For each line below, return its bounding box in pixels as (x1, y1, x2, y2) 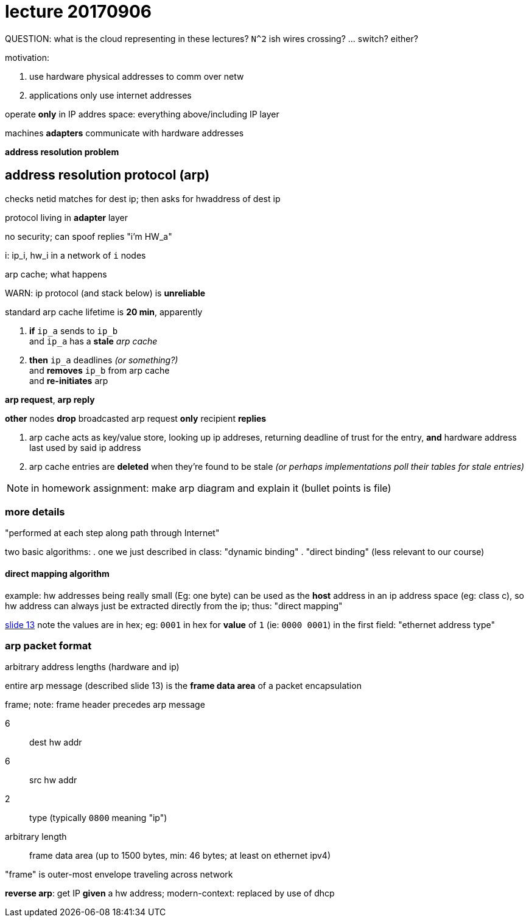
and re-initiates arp (29, 375, 108, 386)
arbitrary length (5, 831, 67, 842)
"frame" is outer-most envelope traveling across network (5, 869, 233, 880)
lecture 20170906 (5, 1, 152, 22)
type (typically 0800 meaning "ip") (29, 812, 167, 823)
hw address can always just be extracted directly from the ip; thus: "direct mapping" (5, 600, 343, 611)
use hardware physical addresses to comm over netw (29, 71, 244, 82)
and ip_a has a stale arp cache (29, 335, 158, 346)
